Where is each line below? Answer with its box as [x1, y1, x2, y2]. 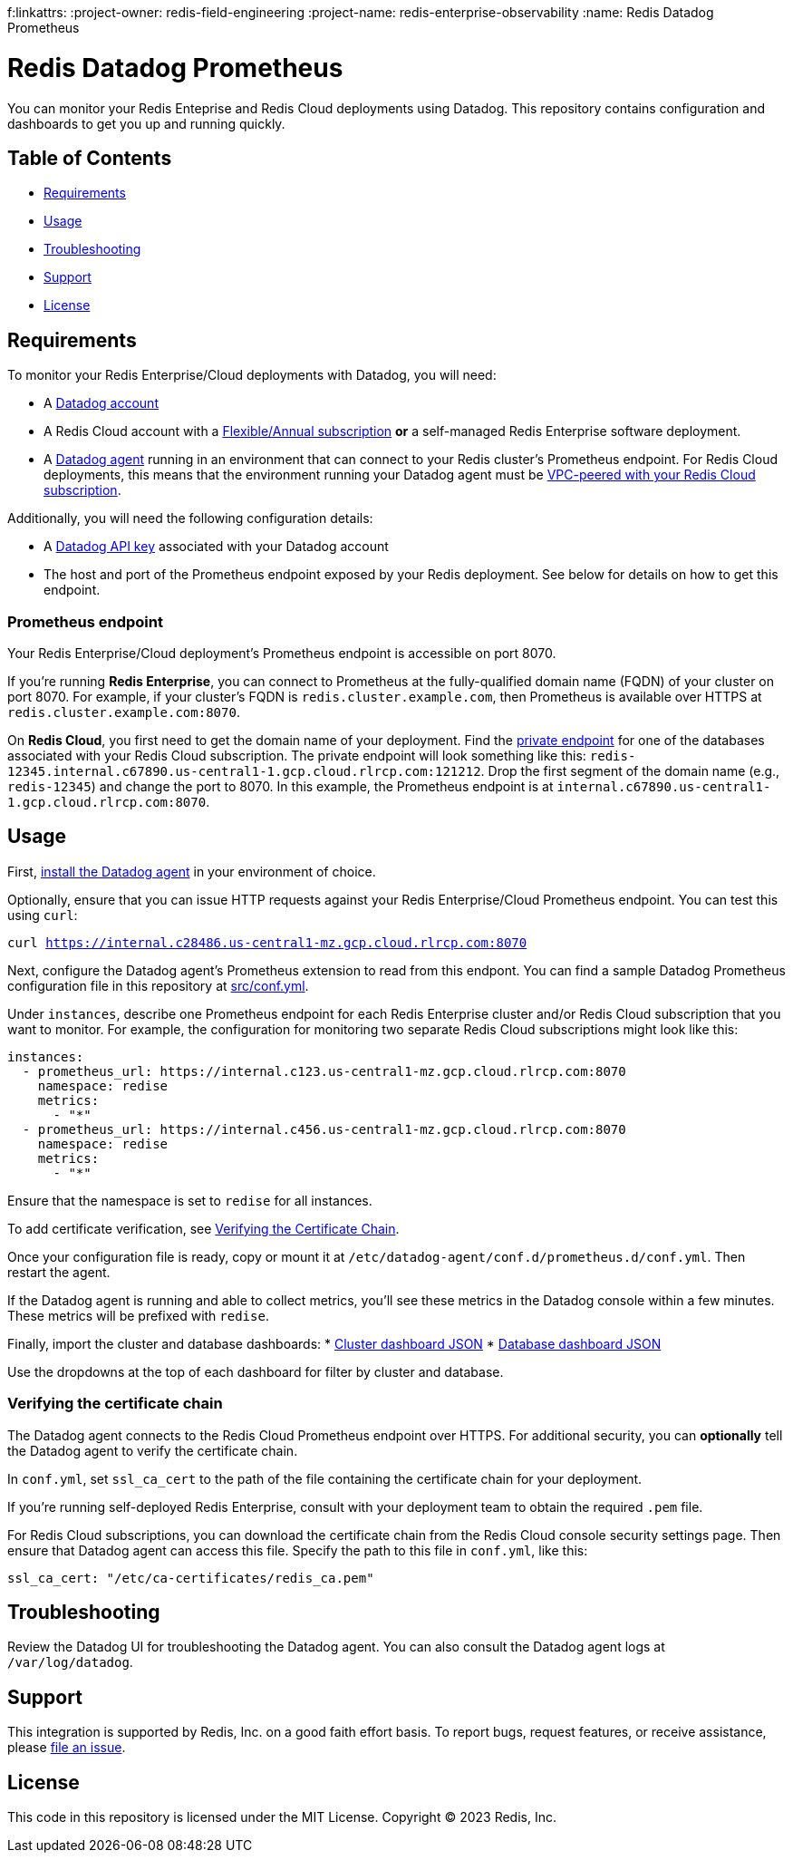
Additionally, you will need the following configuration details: [7, 510, 373, 527]
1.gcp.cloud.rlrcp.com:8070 [7, 794, 207, 809]
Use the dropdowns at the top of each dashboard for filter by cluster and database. [7, 1363, 504, 1380]
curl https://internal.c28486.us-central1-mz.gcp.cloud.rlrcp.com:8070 [7, 935, 527, 950]
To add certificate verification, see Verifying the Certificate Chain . [7, 1220, 400, 1236]
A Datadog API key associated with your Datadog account [44, 538, 389, 555]
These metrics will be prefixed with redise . [7, 1307, 269, 1323]
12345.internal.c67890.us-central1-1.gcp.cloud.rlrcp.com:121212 [7, 763, 481, 779]
